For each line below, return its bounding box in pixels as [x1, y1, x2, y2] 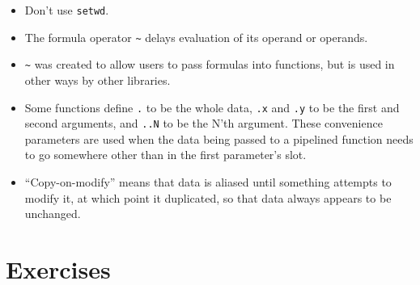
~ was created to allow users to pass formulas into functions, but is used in [24, 56, 395, 73]
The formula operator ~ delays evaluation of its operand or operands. [24, 28, 368, 45]
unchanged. [24, 205, 81, 222]
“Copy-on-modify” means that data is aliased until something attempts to [24, 174, 392, 191]
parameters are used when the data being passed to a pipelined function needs [24, 130, 414, 147]
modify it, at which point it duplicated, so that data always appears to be [24, 189, 392, 206]
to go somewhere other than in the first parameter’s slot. [24, 146, 307, 163]
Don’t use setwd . [24, 2, 109, 18]
